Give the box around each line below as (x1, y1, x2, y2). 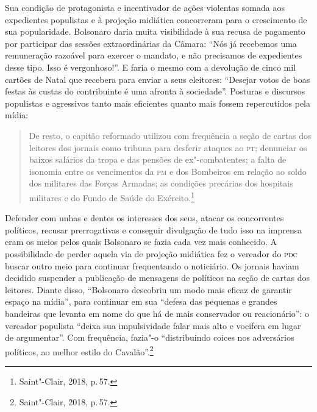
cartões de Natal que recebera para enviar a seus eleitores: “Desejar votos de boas (5, 73, 310, 85)
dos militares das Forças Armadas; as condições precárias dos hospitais (29, 177, 293, 190)
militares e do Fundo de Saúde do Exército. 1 (29, 189, 195, 204)
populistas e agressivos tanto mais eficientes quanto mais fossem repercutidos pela (5, 96, 311, 109)
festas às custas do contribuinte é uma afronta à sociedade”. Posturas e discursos (5, 85, 305, 98)
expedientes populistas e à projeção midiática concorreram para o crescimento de (5, 13, 307, 26)
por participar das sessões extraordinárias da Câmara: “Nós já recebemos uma (5, 37, 297, 49)
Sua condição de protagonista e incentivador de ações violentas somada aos (5, 1, 285, 13)
